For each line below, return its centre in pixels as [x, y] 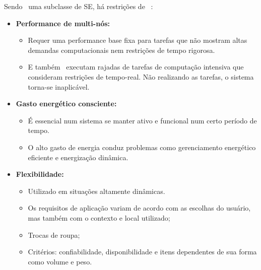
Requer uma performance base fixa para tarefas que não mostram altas [138, 40]
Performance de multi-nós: [63, 23]
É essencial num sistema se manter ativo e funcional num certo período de [142, 120]
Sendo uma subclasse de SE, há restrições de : [79, 6]
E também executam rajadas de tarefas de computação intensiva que [136, 67]
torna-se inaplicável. [59, 86]
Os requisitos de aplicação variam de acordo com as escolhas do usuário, [139, 208]
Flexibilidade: [40, 174]
